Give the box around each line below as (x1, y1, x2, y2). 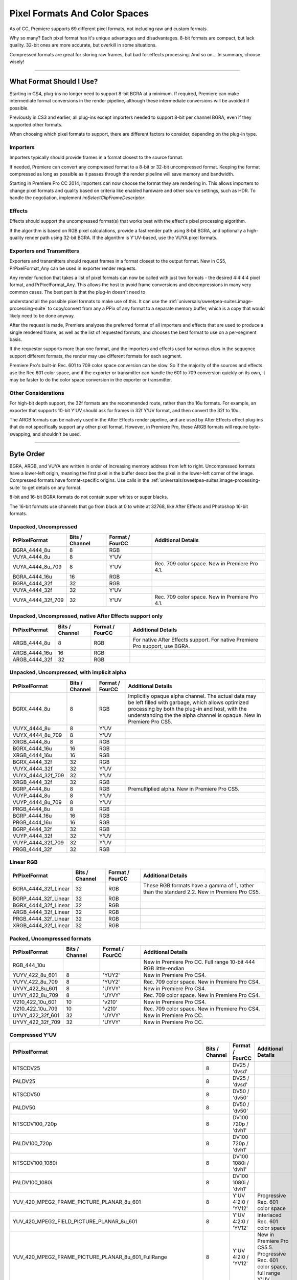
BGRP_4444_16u (12, 812, 52, 819)
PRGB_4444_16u (12, 819, 52, 826)
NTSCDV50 (12, 1091, 40, 1098)
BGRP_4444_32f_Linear (12, 895, 70, 902)
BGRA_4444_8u (12, 547, 51, 554)
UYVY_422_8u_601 (12, 985, 58, 992)
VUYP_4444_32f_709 (12, 839, 64, 846)
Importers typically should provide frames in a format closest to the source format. (9, 154, 184, 161)
